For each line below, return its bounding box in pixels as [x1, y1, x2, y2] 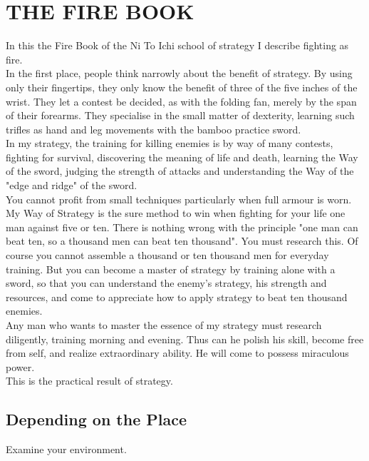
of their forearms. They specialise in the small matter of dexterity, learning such [6, 108, 355, 123]
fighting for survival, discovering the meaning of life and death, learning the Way [6, 149, 358, 164]
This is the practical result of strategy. [6, 373, 173, 388]
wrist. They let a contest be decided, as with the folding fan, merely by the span [6, 93, 357, 108]
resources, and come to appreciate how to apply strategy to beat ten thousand [6, 289, 348, 304]
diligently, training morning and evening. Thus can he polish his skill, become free [6, 331, 364, 346]
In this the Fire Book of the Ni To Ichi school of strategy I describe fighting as [6, 38, 349, 53]
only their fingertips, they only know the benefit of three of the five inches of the [6, 79, 358, 94]
